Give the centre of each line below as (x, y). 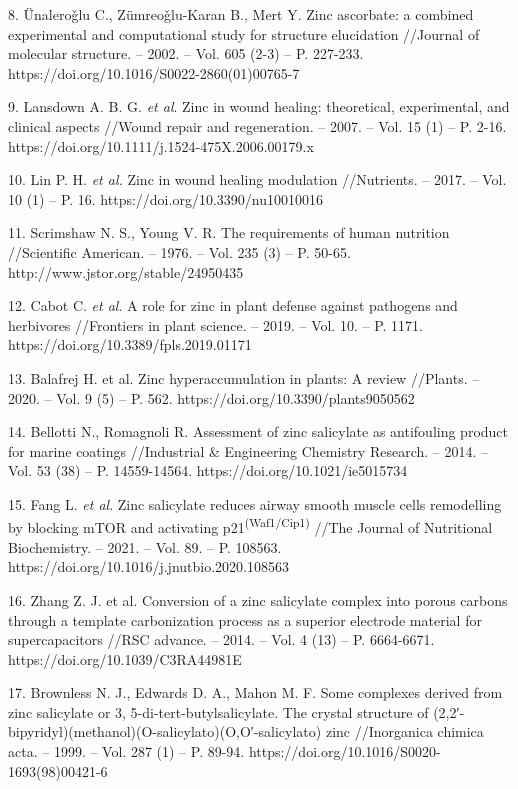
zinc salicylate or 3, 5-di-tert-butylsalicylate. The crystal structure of (218, 711)
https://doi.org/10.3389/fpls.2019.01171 (130, 344)
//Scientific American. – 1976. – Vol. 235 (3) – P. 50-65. (179, 251)
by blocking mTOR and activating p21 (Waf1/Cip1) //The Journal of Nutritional (250, 526)
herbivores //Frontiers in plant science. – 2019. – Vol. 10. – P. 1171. (215, 324)
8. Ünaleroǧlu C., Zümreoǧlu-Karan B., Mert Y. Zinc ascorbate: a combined (241, 14)
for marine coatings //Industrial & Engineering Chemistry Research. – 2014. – (248, 450)
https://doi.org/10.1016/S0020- (344, 751)
